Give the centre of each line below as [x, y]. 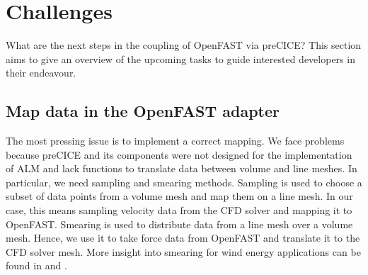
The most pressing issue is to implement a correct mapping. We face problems [175, 141]
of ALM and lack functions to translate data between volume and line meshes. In [182, 168]
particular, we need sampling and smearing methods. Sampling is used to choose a [184, 182]
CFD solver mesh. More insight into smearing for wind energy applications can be [183, 251]
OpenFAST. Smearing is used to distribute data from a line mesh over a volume [179, 224]
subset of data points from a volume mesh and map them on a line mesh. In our [179, 196]
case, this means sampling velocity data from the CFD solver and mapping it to [179, 210]
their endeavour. [41, 73]
